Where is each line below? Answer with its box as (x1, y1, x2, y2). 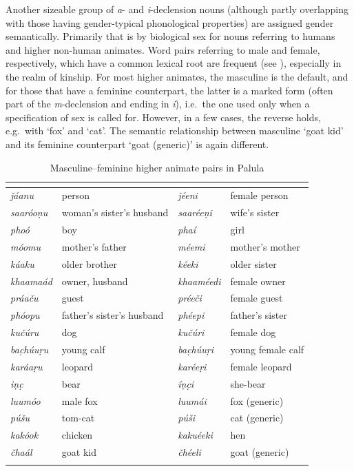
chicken (61, 428, 93, 442)
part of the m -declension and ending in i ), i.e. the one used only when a (6, 96, 310, 111)
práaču (10, 291, 39, 305)
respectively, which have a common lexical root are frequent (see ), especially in (6, 56, 342, 70)
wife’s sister (230, 205, 280, 220)
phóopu (10, 308, 40, 322)
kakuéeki (178, 428, 213, 442)
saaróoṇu (10, 205, 48, 220)
